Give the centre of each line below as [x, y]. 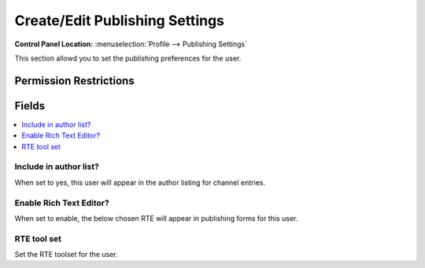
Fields [30, 106]
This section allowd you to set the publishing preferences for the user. [128, 58]
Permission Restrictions [74, 81]
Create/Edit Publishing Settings [119, 20]
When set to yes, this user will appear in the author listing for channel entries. [140, 182]
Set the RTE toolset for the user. [66, 255]
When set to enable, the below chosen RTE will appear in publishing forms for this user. [156, 218]
